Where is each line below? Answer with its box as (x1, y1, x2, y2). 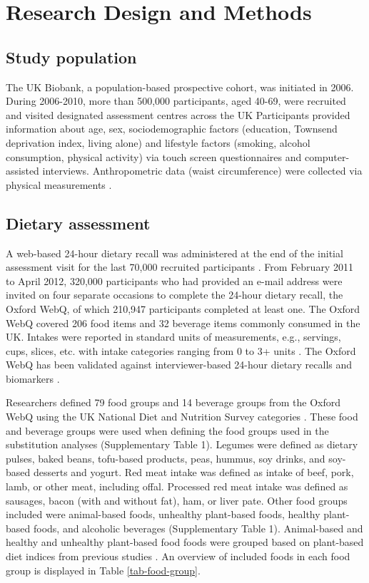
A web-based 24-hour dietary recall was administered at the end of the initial (6, 245, 343, 260)
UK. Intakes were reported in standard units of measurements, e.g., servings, (6, 329, 341, 344)
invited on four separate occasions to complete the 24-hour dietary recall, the (6, 287, 343, 302)
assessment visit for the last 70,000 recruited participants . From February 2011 (6, 259, 353, 274)
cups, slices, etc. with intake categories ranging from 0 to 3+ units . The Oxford (6, 343, 356, 358)
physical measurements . (6, 177, 112, 192)
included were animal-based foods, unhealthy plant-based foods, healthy (6, 507, 320, 522)
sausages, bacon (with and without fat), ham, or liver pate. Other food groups (6, 492, 348, 507)
